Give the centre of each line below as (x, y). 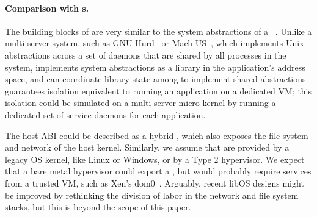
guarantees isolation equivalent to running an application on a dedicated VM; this (158, 91)
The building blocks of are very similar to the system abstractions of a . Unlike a (158, 31)
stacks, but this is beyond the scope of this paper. (98, 207)
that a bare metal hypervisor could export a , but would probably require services (158, 171)
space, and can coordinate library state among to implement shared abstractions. (157, 79)
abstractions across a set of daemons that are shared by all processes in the (146, 55)
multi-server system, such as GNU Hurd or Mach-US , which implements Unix (155, 43)
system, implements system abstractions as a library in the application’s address (155, 67)
